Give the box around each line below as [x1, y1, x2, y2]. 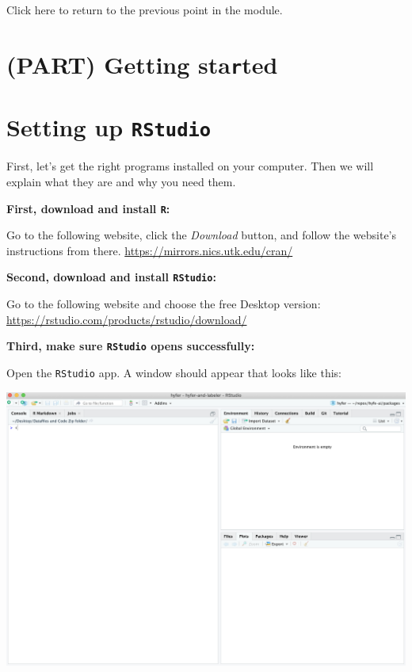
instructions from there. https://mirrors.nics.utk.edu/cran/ [6, 242, 293, 258]
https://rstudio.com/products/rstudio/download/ [6, 311, 247, 327]
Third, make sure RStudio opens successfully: [6, 338, 255, 354]
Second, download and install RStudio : [6, 269, 216, 285]
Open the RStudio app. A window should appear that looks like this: [6, 364, 341, 380]
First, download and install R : [6, 200, 170, 216]
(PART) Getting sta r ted [6, 48, 278, 80]
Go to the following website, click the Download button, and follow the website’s [6, 227, 396, 243]
